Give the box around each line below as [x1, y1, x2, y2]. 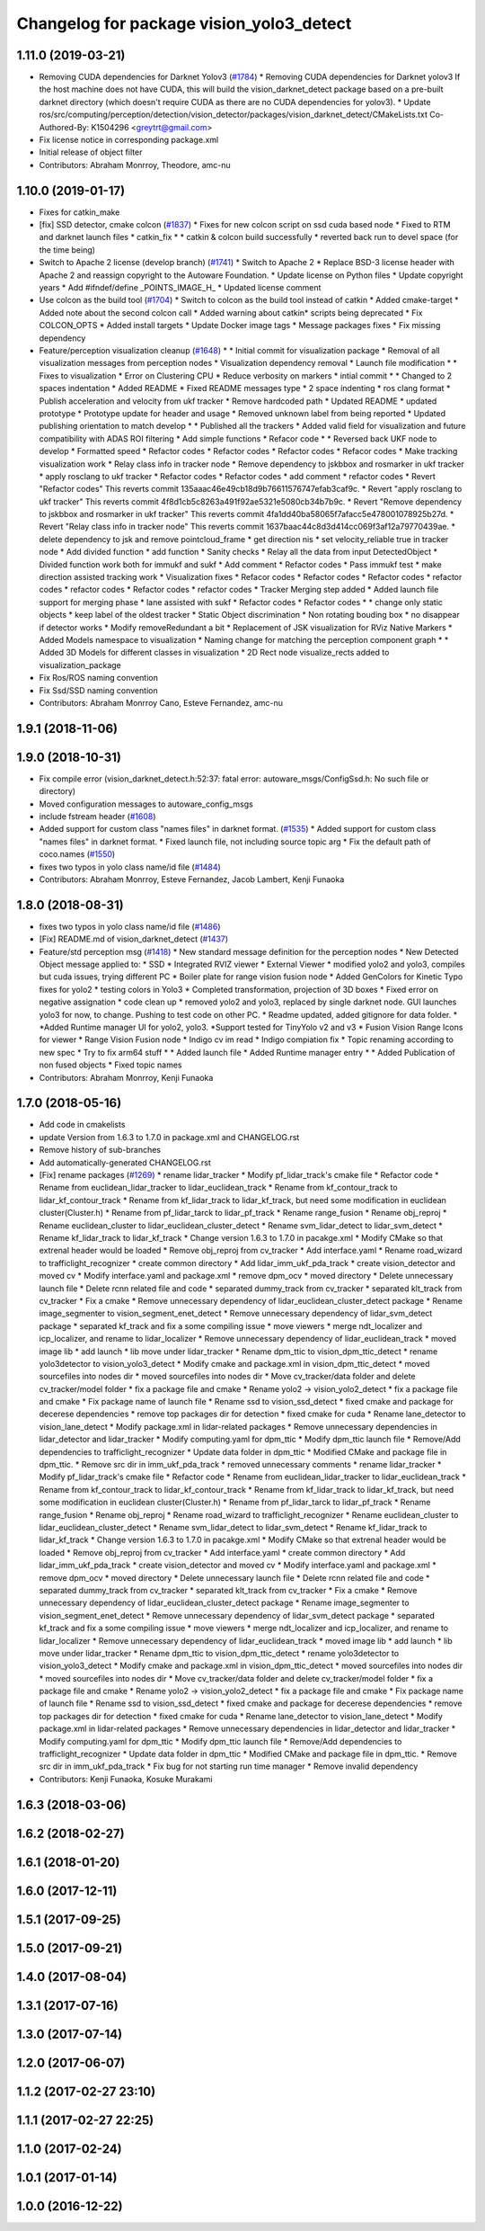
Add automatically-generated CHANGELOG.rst [39, 1156, 211, 1168]
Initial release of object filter [39, 147, 143, 157]
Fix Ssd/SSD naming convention [39, 684, 158, 696]
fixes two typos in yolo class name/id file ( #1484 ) [39, 861, 222, 872]
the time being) [39, 244, 96, 255]
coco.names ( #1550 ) [39, 849, 116, 860]
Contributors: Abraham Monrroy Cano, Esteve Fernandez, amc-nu [39, 697, 283, 708]
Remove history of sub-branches [39, 1145, 162, 1156]
